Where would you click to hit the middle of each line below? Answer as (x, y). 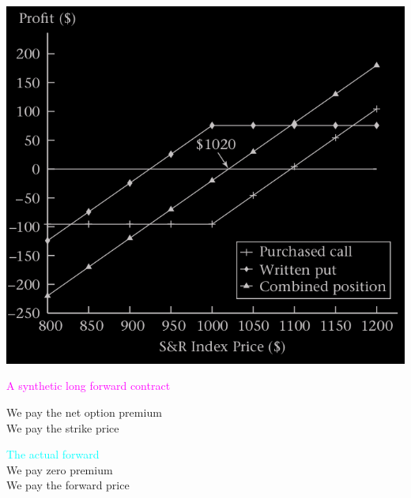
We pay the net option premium (84, 412)
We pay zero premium (60, 469)
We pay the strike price (63, 427)
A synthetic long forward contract (89, 386)
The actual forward (53, 454)
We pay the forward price (68, 485)
